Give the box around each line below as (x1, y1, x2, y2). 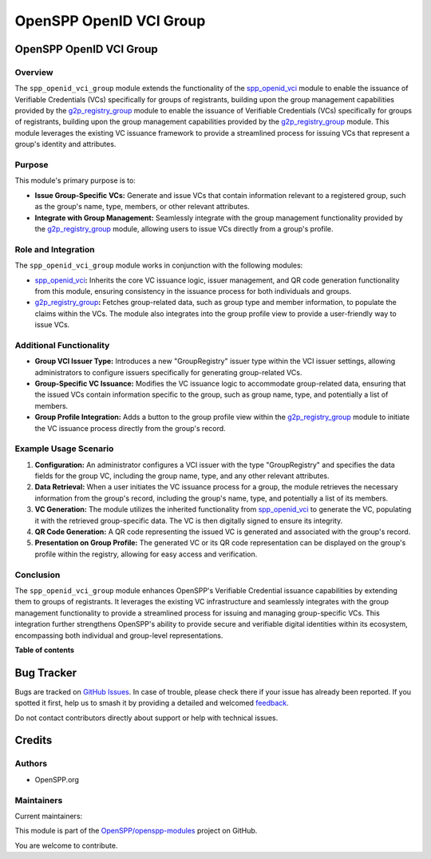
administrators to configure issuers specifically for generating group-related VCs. (34, 367, 302, 377)
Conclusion (14, 569, 61, 580)
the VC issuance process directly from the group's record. (34, 423, 227, 433)
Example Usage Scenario (14, 443, 114, 454)
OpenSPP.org (34, 774, 80, 784)
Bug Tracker (14, 666, 77, 679)
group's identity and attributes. (14, 140, 117, 149)
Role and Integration (14, 243, 95, 255)
